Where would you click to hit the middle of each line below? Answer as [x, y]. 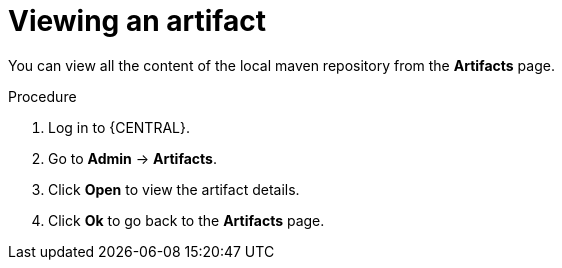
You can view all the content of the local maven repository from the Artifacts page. [281, 65]
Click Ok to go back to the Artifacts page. [186, 220]
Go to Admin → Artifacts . [132, 158]
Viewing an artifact [137, 21]
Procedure [42, 96]
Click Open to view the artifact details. [174, 189]
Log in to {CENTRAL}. [119, 127]
